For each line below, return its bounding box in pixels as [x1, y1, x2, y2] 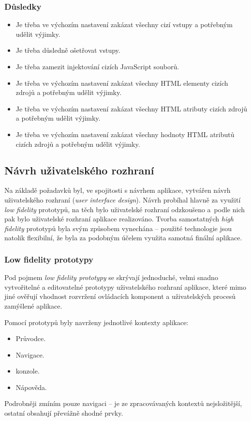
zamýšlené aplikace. [4, 300, 62, 311]
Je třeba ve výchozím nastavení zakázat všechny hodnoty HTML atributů [15, 129, 235, 139]
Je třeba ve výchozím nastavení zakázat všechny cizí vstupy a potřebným [15, 19, 233, 30]
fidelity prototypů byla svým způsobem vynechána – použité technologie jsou [4, 223, 232, 233]
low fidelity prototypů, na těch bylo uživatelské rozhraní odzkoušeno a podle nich [4, 204, 245, 214]
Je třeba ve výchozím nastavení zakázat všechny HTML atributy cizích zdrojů [15, 103, 247, 113]
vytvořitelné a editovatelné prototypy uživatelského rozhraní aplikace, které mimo [4, 281, 246, 292]
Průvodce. [15, 333, 46, 343]
